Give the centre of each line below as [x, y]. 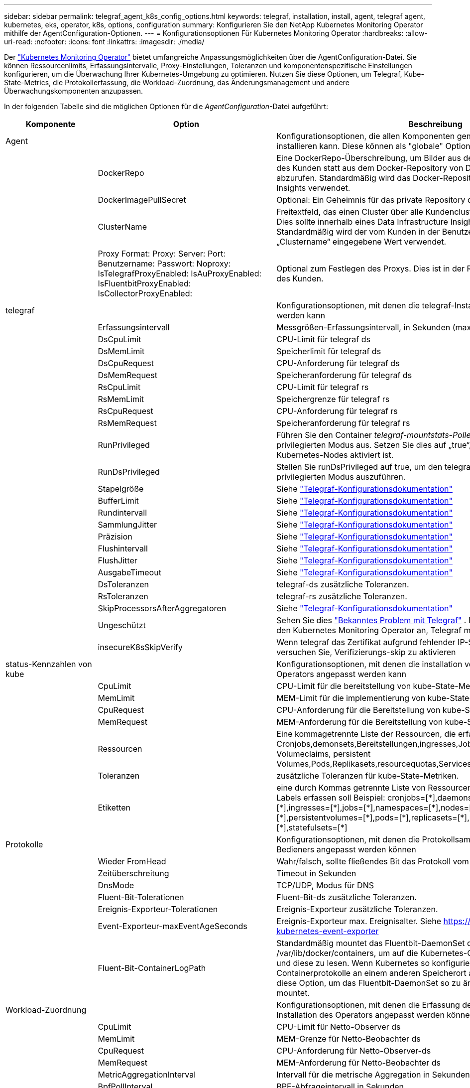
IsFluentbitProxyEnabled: [144, 283]
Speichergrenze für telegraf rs [333, 399]
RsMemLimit [121, 399]
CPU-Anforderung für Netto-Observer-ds [354, 1051]
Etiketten [114, 808]
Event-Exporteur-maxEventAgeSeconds [173, 926]
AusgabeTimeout [129, 572]
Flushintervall [123, 548]
